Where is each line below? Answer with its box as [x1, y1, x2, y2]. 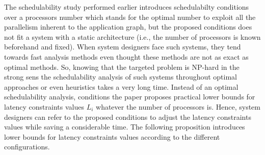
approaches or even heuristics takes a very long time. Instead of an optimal [4, 81, 238, 92]
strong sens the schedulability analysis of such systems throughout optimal [4, 71, 237, 82]
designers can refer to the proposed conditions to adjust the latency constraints [4, 111, 251, 122]
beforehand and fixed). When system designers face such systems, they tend [4, 41, 241, 52]
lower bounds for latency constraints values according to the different [4, 131, 220, 142]
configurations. [4, 141, 50, 152]
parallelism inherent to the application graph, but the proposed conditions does [4, 21, 252, 32]
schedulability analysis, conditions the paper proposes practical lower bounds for [4, 91, 255, 102]
